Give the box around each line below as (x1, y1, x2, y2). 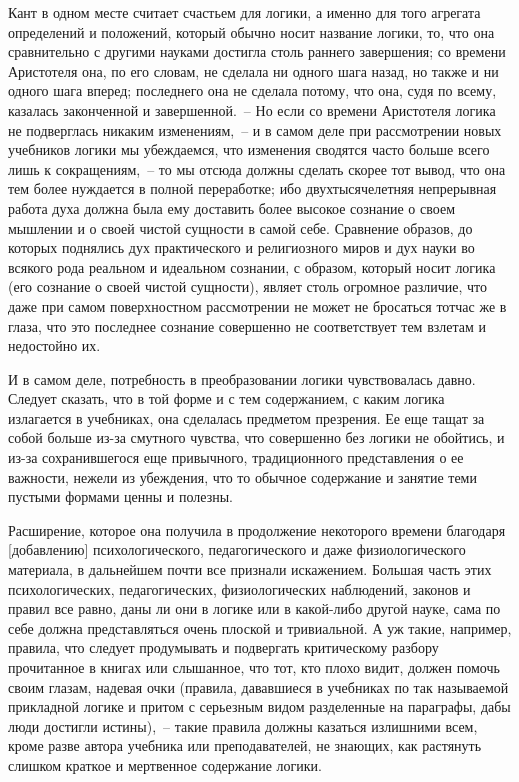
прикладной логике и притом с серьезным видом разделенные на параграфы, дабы (8, 696, 511, 717)
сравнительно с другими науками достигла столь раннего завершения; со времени (8, 41, 506, 62)
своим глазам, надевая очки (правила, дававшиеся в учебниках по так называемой (8, 676, 509, 697)
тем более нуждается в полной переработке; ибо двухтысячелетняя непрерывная (8, 178, 497, 199)
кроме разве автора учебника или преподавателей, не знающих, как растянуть (8, 735, 482, 756)
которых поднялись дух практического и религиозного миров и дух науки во (8, 237, 475, 258)
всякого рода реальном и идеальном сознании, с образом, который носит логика (8, 256, 496, 277)
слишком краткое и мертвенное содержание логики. (8, 754, 322, 775)
